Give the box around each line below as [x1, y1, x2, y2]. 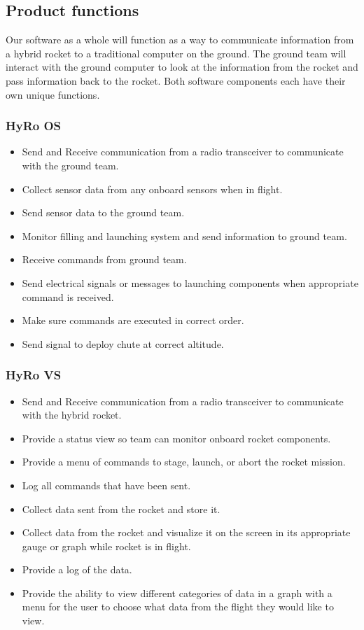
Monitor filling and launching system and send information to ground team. [22, 228, 347, 243]
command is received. [22, 289, 114, 304]
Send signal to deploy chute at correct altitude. [22, 336, 224, 351]
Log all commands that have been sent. [22, 477, 191, 492]
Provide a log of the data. [22, 562, 132, 577]
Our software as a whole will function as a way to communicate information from [6, 32, 354, 47]
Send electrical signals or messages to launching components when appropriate [22, 275, 358, 290]
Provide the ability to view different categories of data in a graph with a [22, 585, 332, 600]
